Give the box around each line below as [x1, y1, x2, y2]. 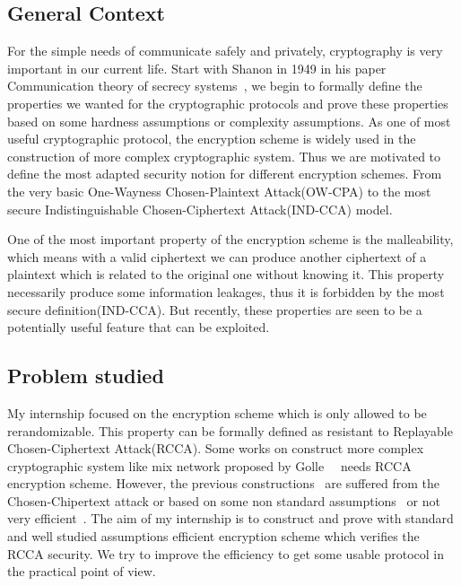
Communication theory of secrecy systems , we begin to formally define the [7, 76, 422, 95]
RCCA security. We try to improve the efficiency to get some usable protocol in [7, 544, 445, 563]
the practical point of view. [7, 562, 156, 581]
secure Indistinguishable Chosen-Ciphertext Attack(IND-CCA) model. [7, 199, 393, 218]
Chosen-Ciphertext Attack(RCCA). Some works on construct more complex [7, 439, 424, 458]
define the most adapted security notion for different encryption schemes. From [7, 164, 442, 183]
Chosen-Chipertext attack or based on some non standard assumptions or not [7, 491, 440, 510]
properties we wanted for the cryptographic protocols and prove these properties [7, 93, 448, 112]
